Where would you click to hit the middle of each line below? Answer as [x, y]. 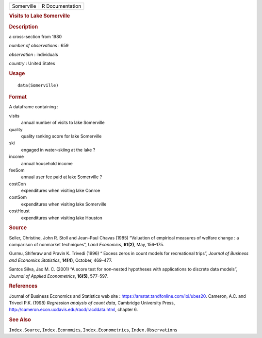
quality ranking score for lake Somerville [61, 136]
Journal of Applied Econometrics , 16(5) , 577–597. [58, 276]
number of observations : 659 [39, 46]
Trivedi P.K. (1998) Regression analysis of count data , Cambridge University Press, [92, 303]
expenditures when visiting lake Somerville [64, 204]
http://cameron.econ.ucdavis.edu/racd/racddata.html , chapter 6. [74, 310]
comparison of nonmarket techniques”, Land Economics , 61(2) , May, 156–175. [87, 245]
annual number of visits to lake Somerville [63, 123]
